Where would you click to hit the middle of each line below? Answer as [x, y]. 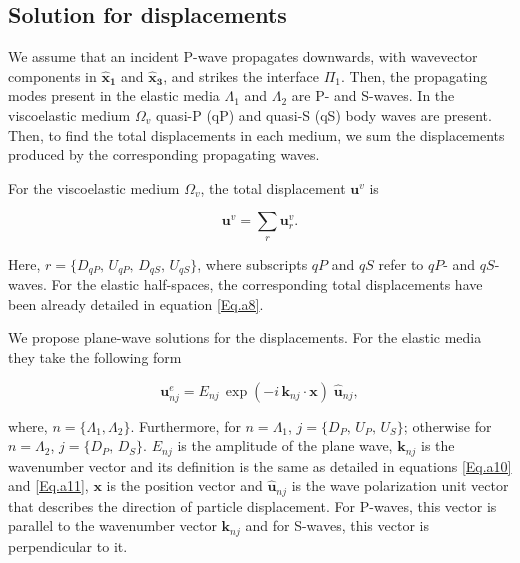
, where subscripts [252, 263]
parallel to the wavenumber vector [112, 525]
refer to [401, 263]
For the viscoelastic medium [94, 187]
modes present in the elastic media [114, 95]
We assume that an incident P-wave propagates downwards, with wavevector [243, 56]
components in [52, 75]
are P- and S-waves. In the [373, 95]
